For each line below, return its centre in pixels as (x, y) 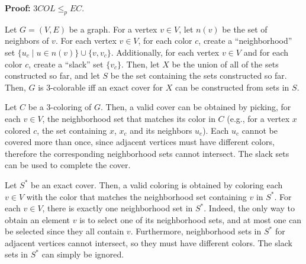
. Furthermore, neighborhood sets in (196, 231)
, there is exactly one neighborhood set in (117, 208)
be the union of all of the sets (225, 64)
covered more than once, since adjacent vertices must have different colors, (140, 142)
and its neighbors (161, 130)
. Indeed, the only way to (249, 208)
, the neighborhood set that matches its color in (129, 118)
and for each (266, 52)
